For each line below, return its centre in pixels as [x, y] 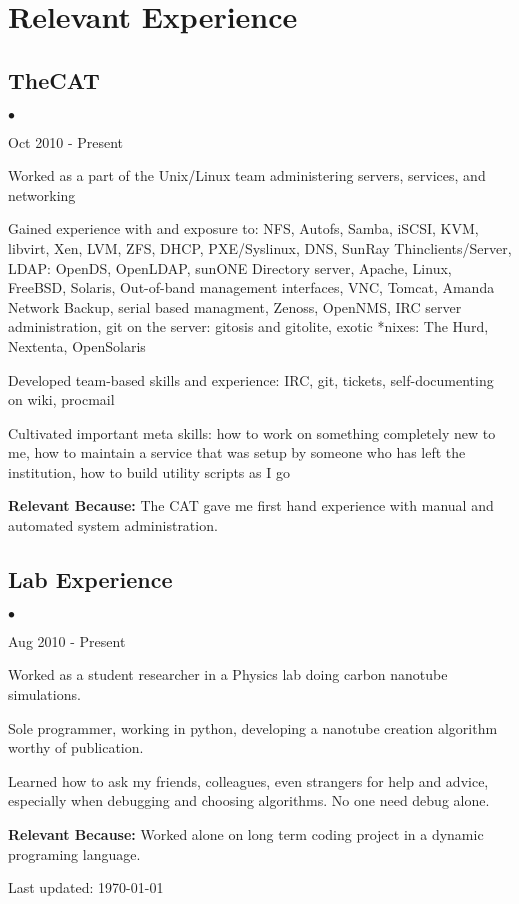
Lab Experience [90, 579]
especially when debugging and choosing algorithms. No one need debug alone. [249, 800]
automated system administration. [113, 525]
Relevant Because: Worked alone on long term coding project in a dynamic [246, 834]
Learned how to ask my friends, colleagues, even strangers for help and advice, [248, 780]
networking [42, 194]
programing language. [74, 853]
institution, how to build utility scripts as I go [149, 471]
